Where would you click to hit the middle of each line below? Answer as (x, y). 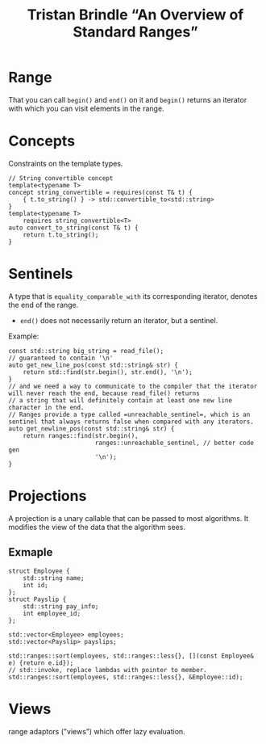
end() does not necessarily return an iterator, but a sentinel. (119, 320)
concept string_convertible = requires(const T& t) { (101, 192)
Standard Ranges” (135, 32)
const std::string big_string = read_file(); (86, 351)
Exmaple (31, 552)
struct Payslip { (37, 599)
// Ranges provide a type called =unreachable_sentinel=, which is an (129, 414)
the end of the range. (44, 305)
